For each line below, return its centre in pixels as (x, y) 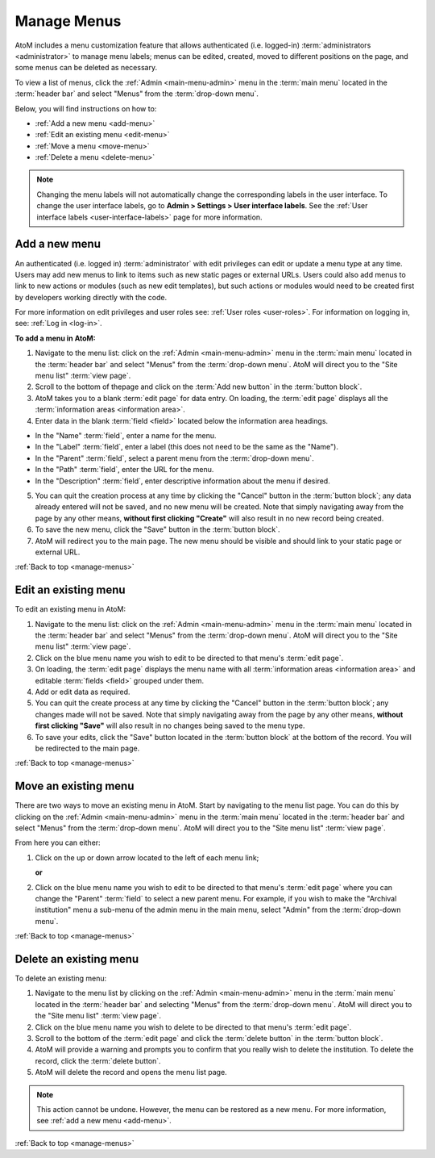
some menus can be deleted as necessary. (86, 68)
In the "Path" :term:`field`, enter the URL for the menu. (124, 470)
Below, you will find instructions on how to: (86, 108)
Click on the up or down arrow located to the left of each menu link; (147, 857)
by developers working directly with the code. (91, 297)
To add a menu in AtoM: (55, 338)
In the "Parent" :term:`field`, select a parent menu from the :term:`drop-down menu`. (174, 458)
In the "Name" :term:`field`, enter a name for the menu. (126, 435)
